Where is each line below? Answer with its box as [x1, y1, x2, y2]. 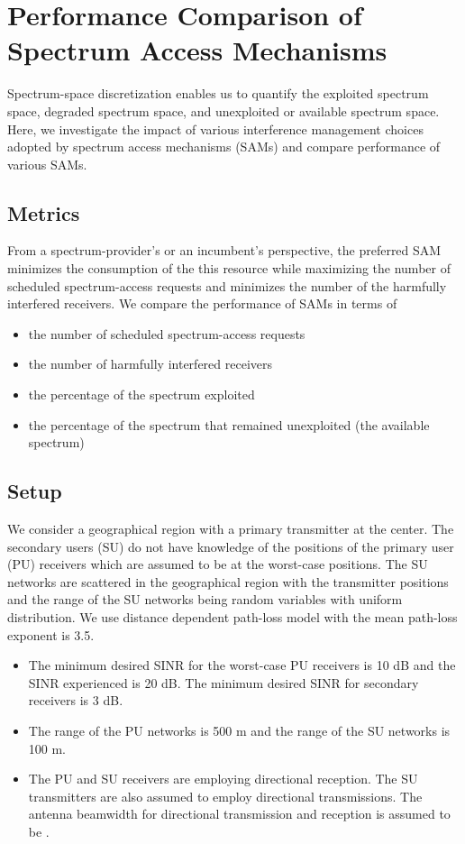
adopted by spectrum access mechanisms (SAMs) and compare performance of [7, 137, 441, 156]
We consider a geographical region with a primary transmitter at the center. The [7, 519, 454, 538]
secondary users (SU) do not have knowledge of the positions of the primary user [7, 537, 454, 555]
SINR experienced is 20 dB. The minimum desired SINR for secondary [28, 673, 419, 692]
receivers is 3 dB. [28, 691, 123, 710]
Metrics [7, 198, 80, 226]
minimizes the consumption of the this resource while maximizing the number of [7, 259, 451, 278]
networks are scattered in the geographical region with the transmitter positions [7, 572, 449, 591]
